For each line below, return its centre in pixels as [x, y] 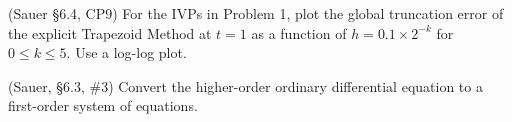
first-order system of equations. [103, 105]
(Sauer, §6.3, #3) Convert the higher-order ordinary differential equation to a [245, 85]
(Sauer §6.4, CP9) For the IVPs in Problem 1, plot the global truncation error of [256, 13]
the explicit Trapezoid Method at [110, 32]
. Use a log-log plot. [126, 52]
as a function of [299, 32]
